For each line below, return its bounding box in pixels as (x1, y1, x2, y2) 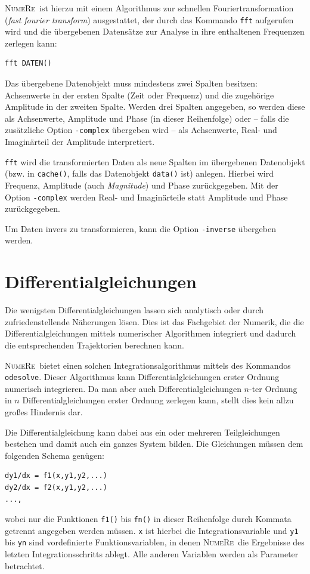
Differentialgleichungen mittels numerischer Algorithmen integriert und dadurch (5, 327, 296, 340)
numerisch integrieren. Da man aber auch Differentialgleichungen (5, 382, 241, 394)
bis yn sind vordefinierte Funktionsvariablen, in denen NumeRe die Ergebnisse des (5, 536, 305, 548)
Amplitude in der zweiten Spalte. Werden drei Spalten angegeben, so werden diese (5, 100, 305, 113)
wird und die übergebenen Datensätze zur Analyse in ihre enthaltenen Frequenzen (5, 25, 305, 38)
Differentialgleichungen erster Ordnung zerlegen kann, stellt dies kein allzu (22, 394, 294, 406)
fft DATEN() (5, 59, 52, 68)
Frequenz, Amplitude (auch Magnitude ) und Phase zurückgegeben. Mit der (5, 178, 278, 191)
